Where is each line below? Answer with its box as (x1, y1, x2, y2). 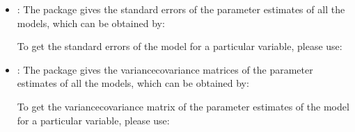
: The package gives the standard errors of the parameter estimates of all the (17, 2, 345, 16)
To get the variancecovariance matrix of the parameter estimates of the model (17, 99, 349, 113)
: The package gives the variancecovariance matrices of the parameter (17, 62, 313, 76)
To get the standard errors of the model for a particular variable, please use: (17, 39, 342, 53)
